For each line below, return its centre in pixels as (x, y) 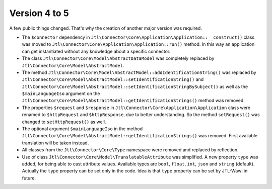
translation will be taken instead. (55, 143)
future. (29, 178)
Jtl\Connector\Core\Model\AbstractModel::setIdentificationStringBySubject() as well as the (135, 86)
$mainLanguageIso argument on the (61, 93)
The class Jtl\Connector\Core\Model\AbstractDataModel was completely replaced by (118, 58)
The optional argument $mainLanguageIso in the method (82, 129)
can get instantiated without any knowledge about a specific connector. (96, 51)
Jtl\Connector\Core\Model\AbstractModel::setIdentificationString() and (113, 79)
